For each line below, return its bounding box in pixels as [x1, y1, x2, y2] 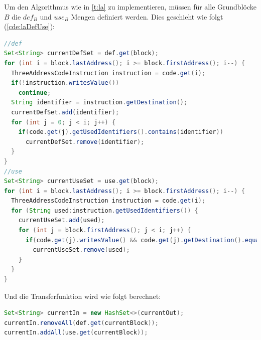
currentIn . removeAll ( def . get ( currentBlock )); [4, 319, 159, 326]
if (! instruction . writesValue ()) [11, 79, 119, 87]
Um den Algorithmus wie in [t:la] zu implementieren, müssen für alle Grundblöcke [4, 2, 256, 12]
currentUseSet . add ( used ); [18, 217, 105, 224]
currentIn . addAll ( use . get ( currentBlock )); [4, 329, 148, 336]
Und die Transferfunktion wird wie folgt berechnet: [4, 290, 161, 301]
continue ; [18, 89, 51, 96]
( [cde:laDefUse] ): [4, 21, 55, 32]
